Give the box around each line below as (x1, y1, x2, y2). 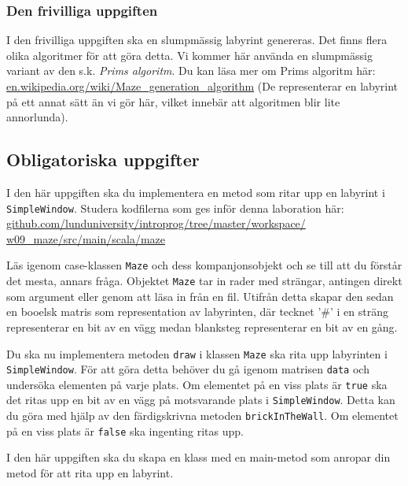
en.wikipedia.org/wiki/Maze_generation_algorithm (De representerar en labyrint (6, 78, 399, 94)
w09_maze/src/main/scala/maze (6, 230, 165, 247)
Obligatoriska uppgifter (6, 147, 200, 172)
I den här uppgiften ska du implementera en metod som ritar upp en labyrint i (6, 184, 385, 200)
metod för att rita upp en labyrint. (6, 465, 174, 481)
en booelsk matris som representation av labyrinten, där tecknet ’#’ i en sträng (6, 303, 388, 320)
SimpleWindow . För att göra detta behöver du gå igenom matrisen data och (6, 361, 369, 377)
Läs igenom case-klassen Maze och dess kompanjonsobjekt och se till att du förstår (6, 257, 402, 273)
